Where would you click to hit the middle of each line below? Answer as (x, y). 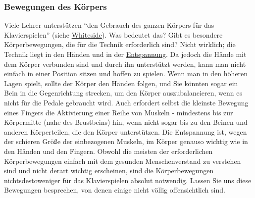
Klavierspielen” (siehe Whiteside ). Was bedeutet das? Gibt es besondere (113, 34)
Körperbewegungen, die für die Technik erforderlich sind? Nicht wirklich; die (120, 44)
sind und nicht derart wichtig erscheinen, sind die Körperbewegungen (109, 171)
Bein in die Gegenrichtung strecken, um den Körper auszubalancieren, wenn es (123, 93)
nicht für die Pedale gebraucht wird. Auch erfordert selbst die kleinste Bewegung (126, 102)
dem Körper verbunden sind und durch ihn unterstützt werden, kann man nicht (125, 64)
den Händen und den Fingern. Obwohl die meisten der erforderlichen (108, 151)
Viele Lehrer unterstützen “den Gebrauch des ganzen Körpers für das (109, 25)
